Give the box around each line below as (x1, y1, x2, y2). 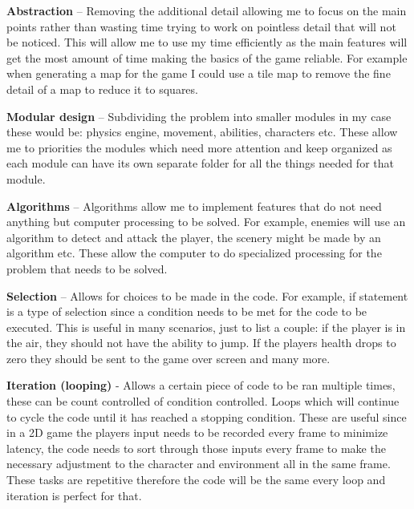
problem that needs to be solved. (6, 260, 168, 277)
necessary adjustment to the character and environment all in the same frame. (6, 455, 391, 472)
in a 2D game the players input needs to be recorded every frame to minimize (6, 424, 388, 441)
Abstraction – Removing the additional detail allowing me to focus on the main (6, 2, 407, 18)
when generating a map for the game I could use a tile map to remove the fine (6, 65, 391, 82)
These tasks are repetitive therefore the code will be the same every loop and (6, 471, 386, 488)
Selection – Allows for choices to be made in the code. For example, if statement (6, 287, 408, 304)
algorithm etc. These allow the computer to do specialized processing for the (6, 244, 382, 261)
